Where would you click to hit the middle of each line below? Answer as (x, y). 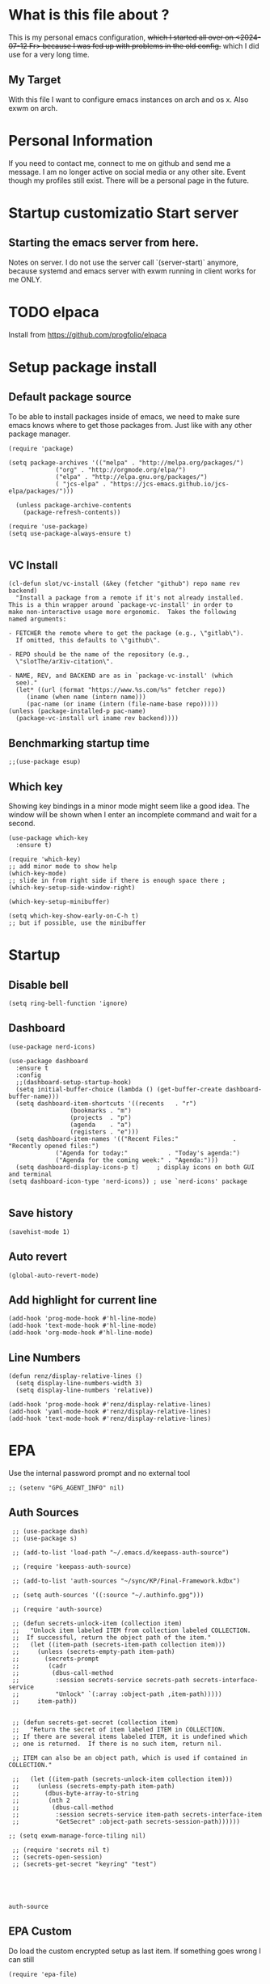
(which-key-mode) (38, 874)
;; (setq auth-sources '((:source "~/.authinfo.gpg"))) (108, 1595)
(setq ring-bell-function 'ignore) (68, 1004)
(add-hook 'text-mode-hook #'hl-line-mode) (83, 1326)
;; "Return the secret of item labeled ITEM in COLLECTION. (119, 1729)
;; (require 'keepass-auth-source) (72, 1566)
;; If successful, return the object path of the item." (112, 1637)
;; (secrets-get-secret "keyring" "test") (84, 1864)
